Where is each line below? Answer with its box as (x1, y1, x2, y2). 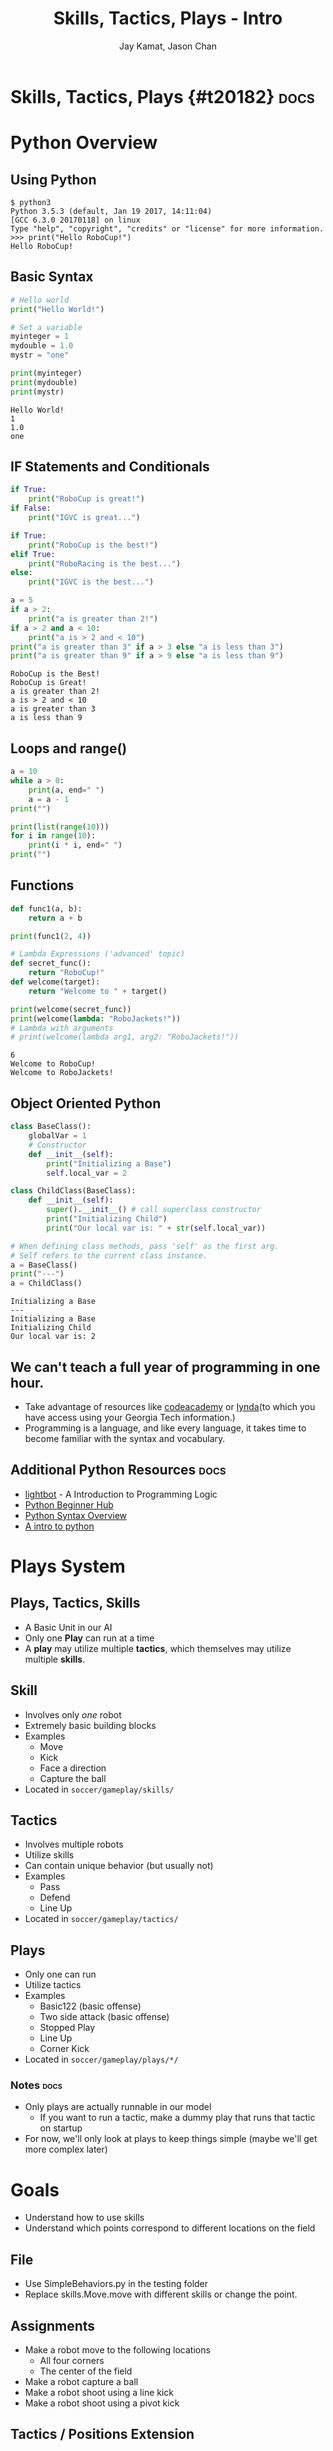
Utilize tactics (24, 1979, 82, 1991)
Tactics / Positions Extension (10, 2426, 195, 2443)
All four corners (39, 2355, 105, 2367)
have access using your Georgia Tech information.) (24, 1411, 236, 1423)
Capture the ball (39, 1772, 107, 1784)
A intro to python (24, 1520, 95, 1532)
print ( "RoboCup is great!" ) (28, 494, 145, 504)
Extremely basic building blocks (24, 1719, 157, 1731)
